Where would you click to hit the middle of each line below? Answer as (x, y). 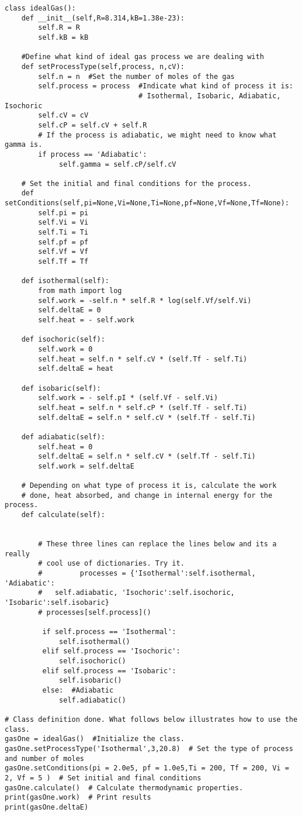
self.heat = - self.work (86, 320)
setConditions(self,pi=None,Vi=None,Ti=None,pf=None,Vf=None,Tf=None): (147, 203)
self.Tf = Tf (63, 262)
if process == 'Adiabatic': (93, 154)
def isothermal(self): (65, 281)
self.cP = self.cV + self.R (93, 125)
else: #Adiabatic (78, 690)
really (17, 554)
